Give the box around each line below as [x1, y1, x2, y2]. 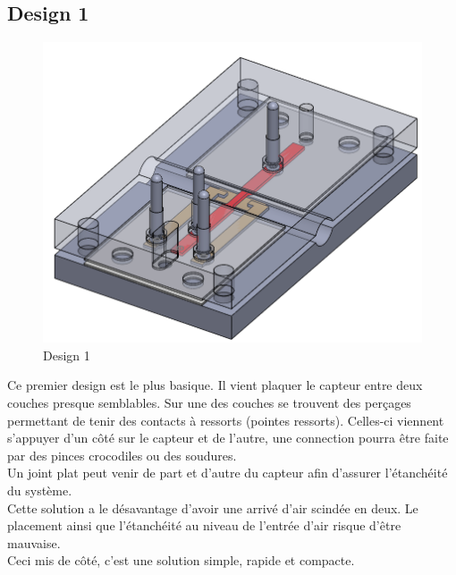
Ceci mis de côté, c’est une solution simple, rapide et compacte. [7, 551, 355, 570]
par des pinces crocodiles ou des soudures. [7, 445, 237, 464]
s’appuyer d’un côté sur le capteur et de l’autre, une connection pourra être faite [7, 428, 449, 447]
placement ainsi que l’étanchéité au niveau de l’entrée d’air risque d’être [7, 516, 401, 535]
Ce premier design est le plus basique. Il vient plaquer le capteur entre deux [7, 376, 423, 394]
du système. [7, 480, 72, 499]
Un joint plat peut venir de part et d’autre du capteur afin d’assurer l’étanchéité [7, 463, 448, 482]
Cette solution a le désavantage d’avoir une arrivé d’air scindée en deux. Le [7, 498, 418, 517]
